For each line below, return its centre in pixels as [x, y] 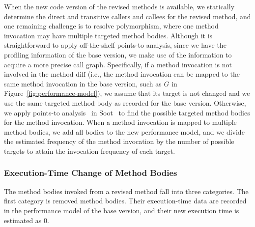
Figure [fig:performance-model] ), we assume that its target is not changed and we [127, 93]
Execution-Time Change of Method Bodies [91, 173]
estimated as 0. [27, 220]
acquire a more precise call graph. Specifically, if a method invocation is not [118, 64]
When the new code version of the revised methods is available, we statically [119, 6]
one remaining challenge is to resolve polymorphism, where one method [111, 26]
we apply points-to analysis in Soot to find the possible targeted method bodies [127, 112]
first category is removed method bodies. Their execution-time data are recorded [125, 201]
